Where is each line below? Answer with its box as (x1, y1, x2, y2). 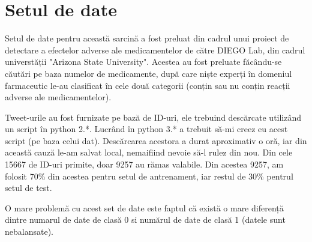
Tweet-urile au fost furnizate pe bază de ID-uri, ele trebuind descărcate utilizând (5, 110, 302, 123)
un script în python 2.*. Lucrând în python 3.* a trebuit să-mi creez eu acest (5, 123, 288, 135)
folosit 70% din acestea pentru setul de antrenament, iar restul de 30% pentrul (5, 169, 293, 182)
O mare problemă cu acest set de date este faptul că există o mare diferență (5, 201, 284, 214)
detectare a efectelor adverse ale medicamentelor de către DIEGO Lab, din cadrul (5, 43, 305, 56)
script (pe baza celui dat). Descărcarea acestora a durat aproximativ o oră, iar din (5, 134, 307, 147)
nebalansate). (5, 225, 53, 238)
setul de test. (5, 181, 52, 194)
